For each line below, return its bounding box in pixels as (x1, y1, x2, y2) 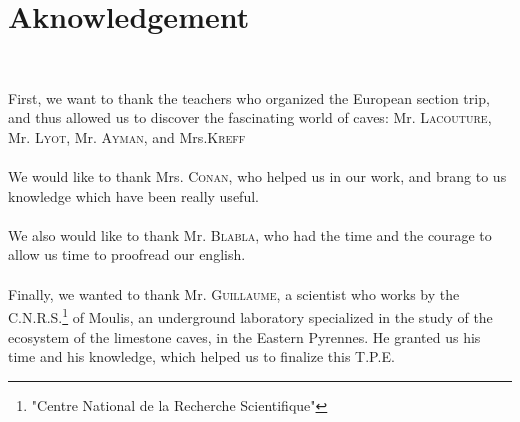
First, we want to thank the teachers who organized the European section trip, (8, 87, 490, 108)
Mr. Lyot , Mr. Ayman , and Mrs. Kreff (8, 126, 246, 147)
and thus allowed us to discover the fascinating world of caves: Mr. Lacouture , (8, 107, 492, 128)
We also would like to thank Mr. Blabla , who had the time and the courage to (8, 224, 492, 245)
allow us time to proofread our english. (8, 244, 246, 265)
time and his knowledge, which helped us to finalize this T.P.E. (8, 346, 395, 367)
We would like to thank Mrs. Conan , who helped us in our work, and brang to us (8, 166, 507, 187)
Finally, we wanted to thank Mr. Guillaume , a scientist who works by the (8, 283, 460, 304)
